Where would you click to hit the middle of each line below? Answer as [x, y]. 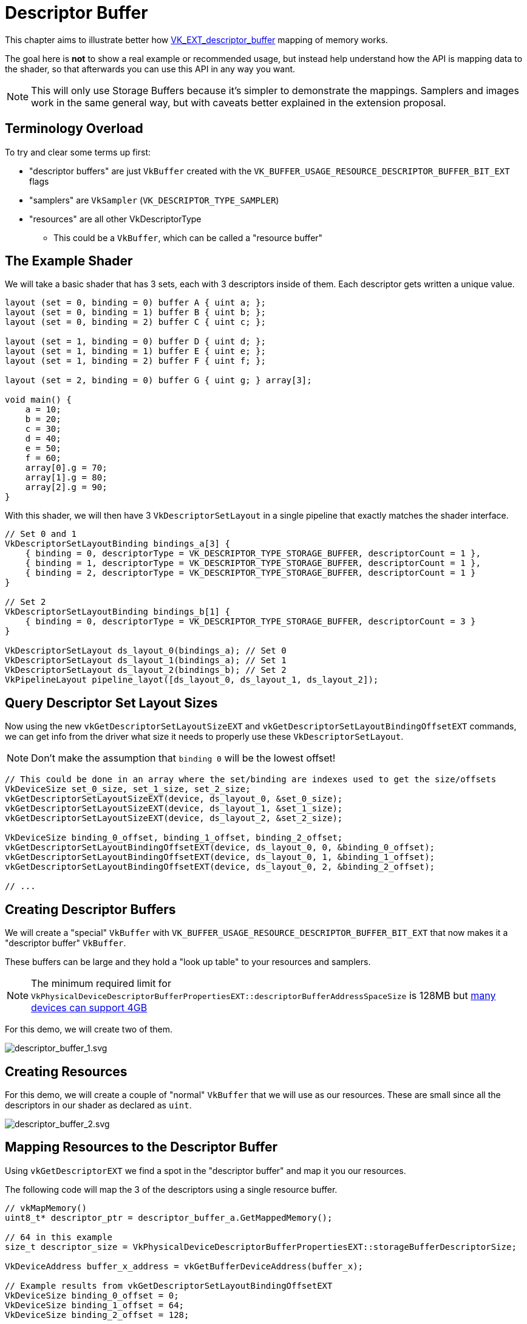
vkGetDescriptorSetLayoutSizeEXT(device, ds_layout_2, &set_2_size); [174, 818]
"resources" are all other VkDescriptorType [115, 219]
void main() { [38, 400]
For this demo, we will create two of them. [89, 1029]
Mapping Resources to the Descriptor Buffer [141, 1147]
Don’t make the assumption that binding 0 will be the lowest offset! [183, 758]
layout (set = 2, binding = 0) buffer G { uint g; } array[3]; [158, 380]
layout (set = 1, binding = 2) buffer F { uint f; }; [135, 361]
